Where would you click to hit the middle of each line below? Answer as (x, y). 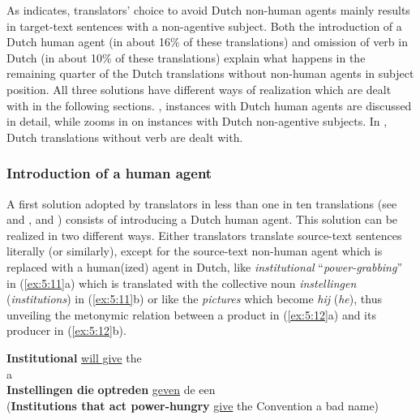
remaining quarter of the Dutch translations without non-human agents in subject (210, 73)
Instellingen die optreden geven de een (111, 390)
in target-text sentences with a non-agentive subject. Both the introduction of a (204, 26)
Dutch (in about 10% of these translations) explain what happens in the (186, 57)
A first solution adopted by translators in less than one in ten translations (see (202, 203)
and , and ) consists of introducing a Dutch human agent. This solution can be (202, 219)
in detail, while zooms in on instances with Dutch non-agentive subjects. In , (197, 121)
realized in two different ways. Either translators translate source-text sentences (204, 235)
